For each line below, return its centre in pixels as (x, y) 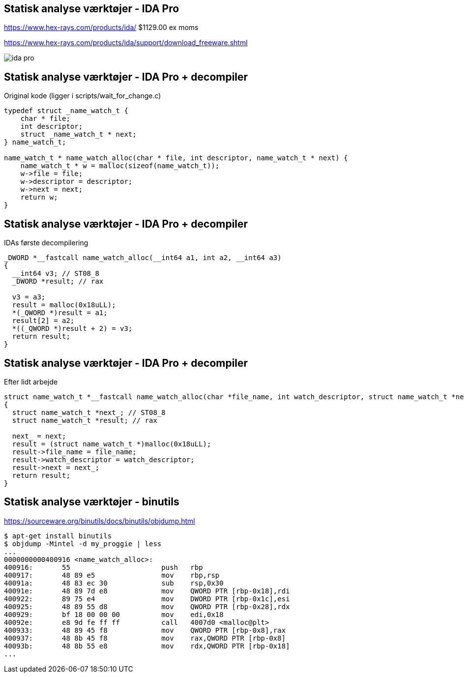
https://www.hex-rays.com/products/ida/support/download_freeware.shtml (126, 43)
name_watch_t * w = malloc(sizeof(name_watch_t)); (120, 166)
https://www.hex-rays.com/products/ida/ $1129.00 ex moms (101, 28)
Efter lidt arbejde (31, 382)
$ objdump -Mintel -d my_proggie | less (83, 544)
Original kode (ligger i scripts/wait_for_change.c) (83, 96)
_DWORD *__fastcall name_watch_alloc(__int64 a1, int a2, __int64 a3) (143, 258)
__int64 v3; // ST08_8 (56, 274)
